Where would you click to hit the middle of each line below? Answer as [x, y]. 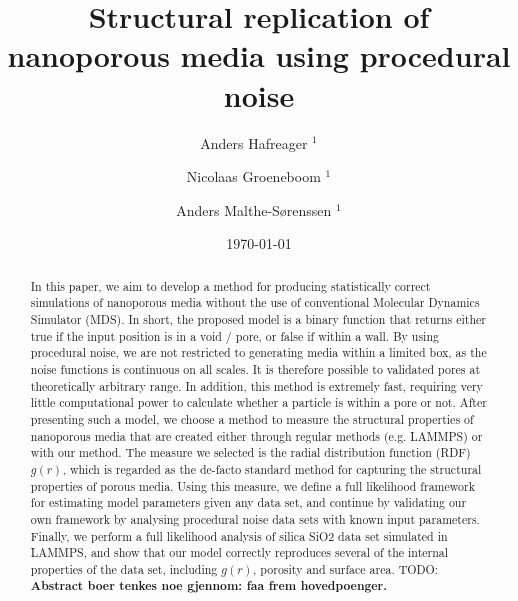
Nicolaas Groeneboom [253, 176]
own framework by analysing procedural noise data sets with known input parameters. [255, 518]
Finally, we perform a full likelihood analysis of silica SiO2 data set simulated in [239, 535]
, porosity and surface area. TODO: [346, 568]
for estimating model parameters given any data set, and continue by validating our [248, 502]
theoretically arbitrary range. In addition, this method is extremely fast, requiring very [256, 385]
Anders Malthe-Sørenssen [254, 209]
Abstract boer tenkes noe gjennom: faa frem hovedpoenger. [209, 586]
